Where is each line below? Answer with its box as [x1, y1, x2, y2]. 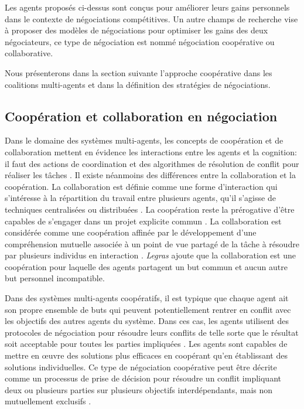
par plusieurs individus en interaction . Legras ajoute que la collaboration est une [5, 249, 296, 261]
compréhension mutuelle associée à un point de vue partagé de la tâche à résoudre [5, 237, 299, 250]
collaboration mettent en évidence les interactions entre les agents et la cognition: [5, 145, 297, 158]
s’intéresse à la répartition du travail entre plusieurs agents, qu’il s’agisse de [5, 192, 276, 204]
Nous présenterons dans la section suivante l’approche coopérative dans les [5, 66, 272, 79]
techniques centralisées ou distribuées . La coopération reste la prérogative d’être [5, 203, 295, 215]
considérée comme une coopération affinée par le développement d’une [5, 226, 257, 238]
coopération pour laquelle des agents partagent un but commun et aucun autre [5, 260, 288, 272]
